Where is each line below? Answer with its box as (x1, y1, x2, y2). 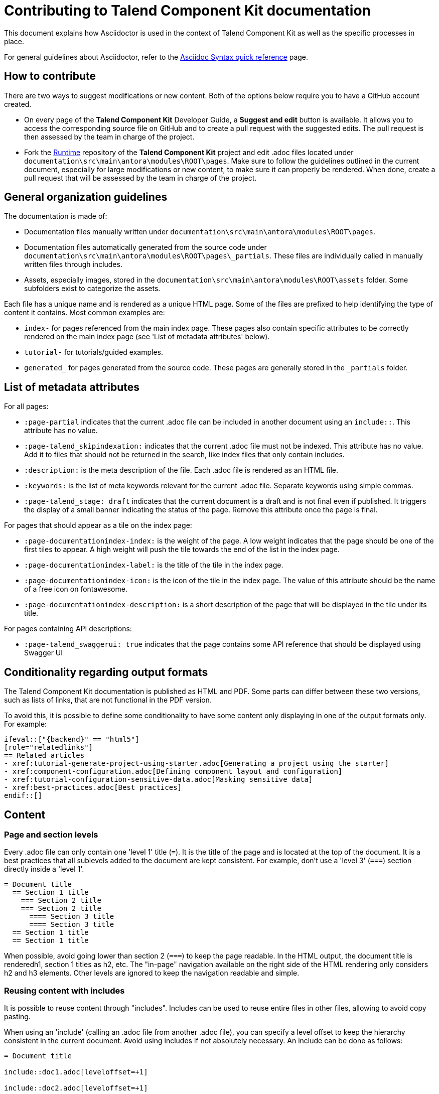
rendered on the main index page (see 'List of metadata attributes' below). (24, 332, 270, 341)
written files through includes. (24, 260, 122, 269)
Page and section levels (4, 829, 98, 840)
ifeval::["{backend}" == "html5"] (4, 735, 139, 744)
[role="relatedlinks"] (4, 743, 93, 752)
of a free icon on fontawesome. (24, 585, 127, 594)
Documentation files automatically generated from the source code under (24, 243, 267, 252)
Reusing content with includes (4, 985, 125, 996)
